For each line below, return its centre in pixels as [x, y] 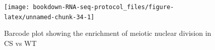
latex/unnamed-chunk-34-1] [49, 17]
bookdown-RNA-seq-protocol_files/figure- [103, 7]
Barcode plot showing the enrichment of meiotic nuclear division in [108, 33]
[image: [17, 7]
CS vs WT [20, 43]
